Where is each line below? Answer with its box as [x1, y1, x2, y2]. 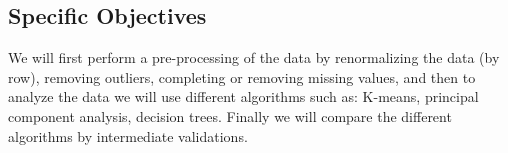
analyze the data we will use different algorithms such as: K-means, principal [8, 86, 479, 107]
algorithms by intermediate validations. [8, 125, 248, 146]
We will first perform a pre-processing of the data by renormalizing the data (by [8, 47, 500, 68]
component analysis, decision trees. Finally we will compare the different [8, 105, 452, 126]
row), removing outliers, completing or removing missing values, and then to [8, 66, 476, 87]
